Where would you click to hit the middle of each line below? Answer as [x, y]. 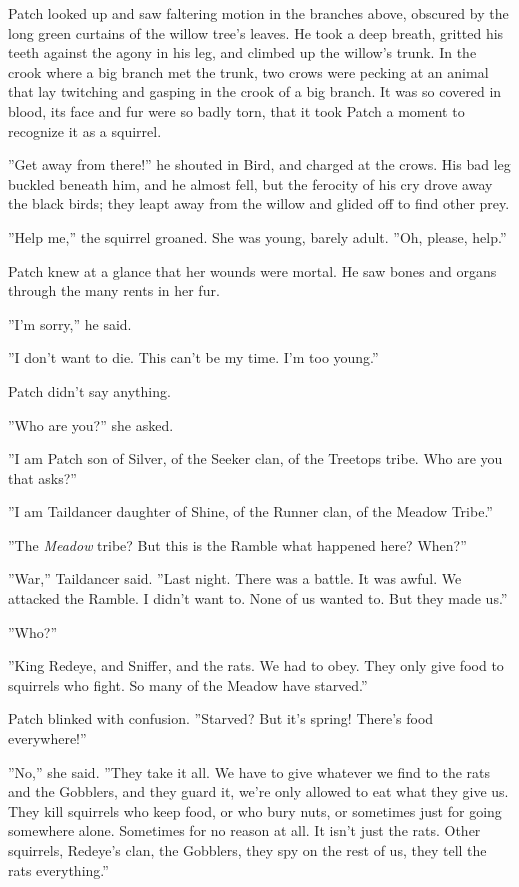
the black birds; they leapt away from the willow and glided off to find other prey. [259, 203]
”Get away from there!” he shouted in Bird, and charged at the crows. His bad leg [259, 164]
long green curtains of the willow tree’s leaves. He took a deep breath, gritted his [256, 32]
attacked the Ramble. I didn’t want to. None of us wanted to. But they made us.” [258, 598]
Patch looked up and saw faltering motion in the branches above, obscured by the [258, 13]
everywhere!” [47, 738]
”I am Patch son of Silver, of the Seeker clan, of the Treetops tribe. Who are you [255, 458]
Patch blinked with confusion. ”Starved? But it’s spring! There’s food [221, 718]
